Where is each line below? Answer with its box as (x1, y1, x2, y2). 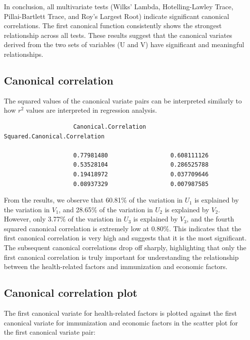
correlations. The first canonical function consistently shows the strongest (4, 20, 222, 31)
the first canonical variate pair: (4, 327, 95, 337)
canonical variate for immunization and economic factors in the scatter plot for (4, 317, 238, 327)
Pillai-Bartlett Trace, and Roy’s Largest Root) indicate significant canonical (4, 11, 229, 21)
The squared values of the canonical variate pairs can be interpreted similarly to (4, 95, 242, 105)
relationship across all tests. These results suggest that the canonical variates (4, 30, 233, 40)
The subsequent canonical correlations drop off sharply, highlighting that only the (4, 242, 247, 253)
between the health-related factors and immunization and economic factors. (4, 261, 228, 272)
